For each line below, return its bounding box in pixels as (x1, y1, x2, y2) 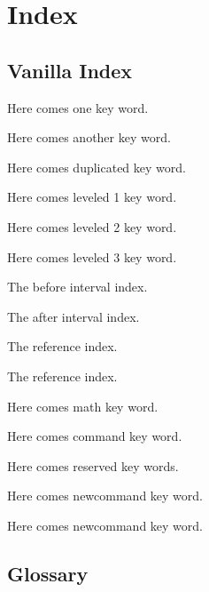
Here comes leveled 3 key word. (7, 247, 177, 266)
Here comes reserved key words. (7, 456, 179, 475)
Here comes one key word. (7, 98, 149, 116)
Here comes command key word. (7, 427, 182, 445)
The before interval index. (7, 277, 148, 296)
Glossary (7, 559, 89, 587)
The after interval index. (7, 307, 140, 325)
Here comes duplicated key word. (7, 157, 186, 176)
